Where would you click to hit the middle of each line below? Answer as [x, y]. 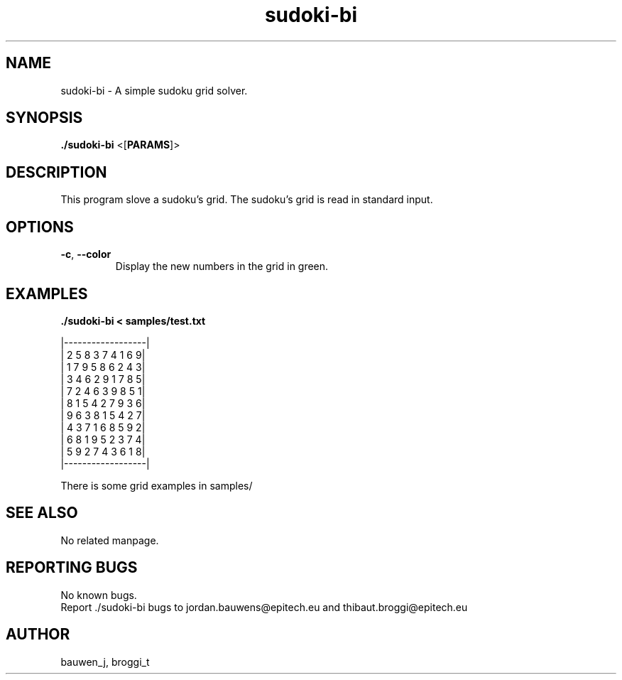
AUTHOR [38, 635]
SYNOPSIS [44, 118]
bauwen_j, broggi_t [105, 662]
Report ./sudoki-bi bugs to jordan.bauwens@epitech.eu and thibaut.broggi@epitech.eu [264, 607]
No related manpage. [110, 540]
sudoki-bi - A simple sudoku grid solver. [154, 90]
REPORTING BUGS [72, 568]
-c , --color [86, 254]
